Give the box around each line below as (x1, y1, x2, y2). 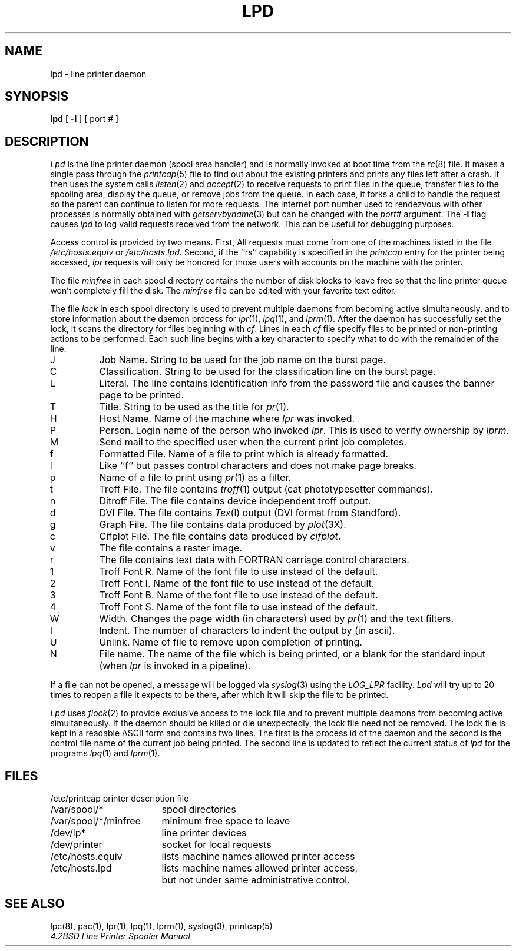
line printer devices (161, 827, 247, 839)
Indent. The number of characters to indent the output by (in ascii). (99, 624, 395, 637)
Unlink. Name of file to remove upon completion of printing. (99, 636, 362, 649)
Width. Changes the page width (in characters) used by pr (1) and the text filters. (99, 613, 454, 625)
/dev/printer (50, 839, 102, 851)
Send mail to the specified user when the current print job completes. (99, 436, 407, 448)
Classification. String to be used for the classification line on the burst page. (99, 365, 436, 378)
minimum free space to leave (161, 815, 290, 827)
